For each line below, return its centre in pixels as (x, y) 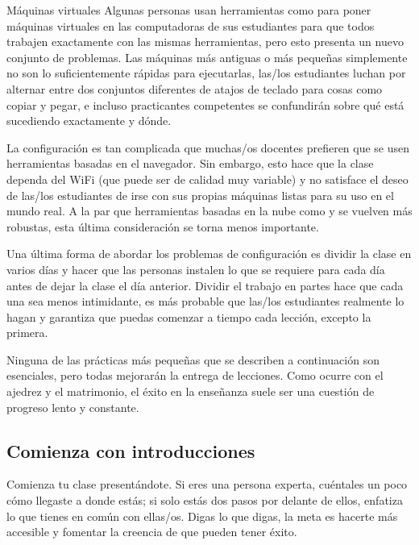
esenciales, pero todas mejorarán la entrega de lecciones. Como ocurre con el (195, 375)
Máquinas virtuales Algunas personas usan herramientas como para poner (189, 10)
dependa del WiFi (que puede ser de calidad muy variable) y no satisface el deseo (207, 179)
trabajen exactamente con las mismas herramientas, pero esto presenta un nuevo (205, 42)
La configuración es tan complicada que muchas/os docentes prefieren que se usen (208, 147)
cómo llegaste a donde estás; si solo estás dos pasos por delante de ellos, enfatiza (205, 500)
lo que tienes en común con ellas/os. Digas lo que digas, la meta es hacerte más (202, 516)
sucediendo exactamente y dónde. (89, 121)
